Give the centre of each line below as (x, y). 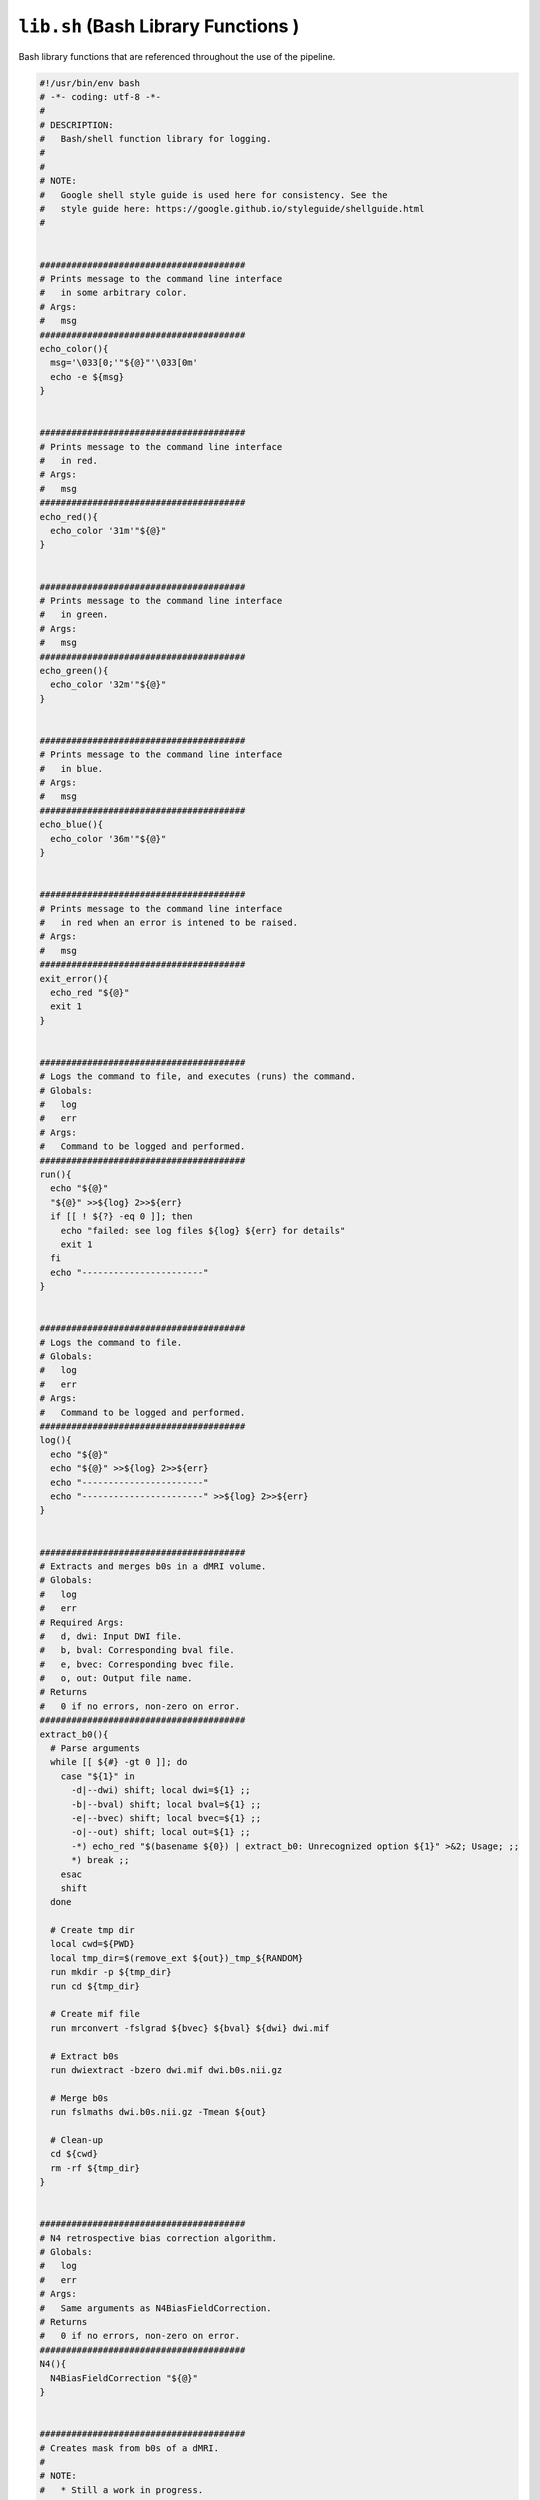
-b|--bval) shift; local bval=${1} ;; (166, 1804)
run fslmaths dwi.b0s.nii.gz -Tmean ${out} (158, 2112)
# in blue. (71, 768)
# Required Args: (82, 1622)
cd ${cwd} (74, 2154)
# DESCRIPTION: (76, 124)
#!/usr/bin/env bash (89, 83)
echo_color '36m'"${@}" (108, 838)
